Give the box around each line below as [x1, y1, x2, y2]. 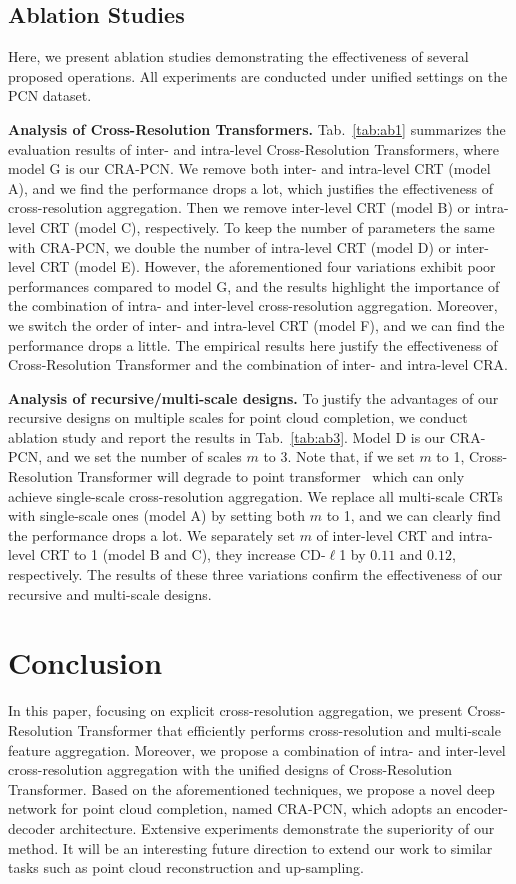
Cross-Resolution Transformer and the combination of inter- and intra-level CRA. [8, 354, 508, 375]
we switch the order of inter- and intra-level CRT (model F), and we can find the [8, 314, 505, 335]
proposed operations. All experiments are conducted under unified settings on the [8, 65, 508, 86]
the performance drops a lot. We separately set [8, 524, 295, 545]
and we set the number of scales [46, 446, 242, 467]
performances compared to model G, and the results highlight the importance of [8, 275, 500, 296]
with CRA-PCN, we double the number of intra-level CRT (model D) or [8, 236, 452, 257]
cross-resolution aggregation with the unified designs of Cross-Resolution [8, 759, 452, 780]
